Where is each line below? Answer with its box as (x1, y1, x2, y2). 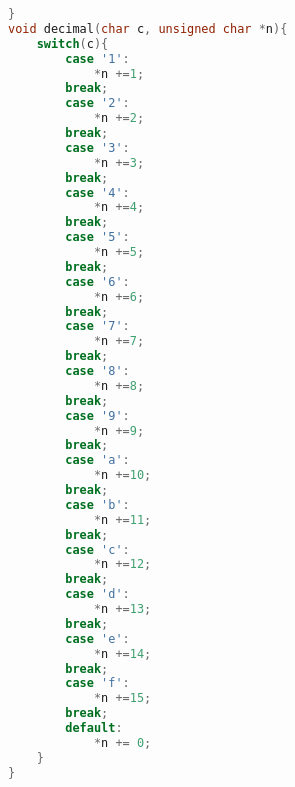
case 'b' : (65, 497, 130, 512)
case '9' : (65, 408, 130, 423)
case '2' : (65, 96, 130, 111)
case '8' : (65, 364, 130, 378)
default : (65, 721, 123, 735)
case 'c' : (65, 542, 130, 557)
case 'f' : (65, 676, 130, 691)
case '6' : (65, 274, 130, 289)
